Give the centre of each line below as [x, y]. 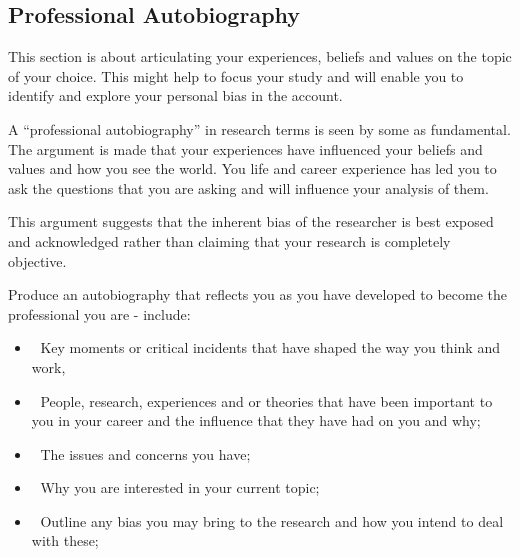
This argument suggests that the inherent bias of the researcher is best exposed [251, 221]
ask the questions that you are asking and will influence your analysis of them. [248, 187]
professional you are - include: [99, 313]
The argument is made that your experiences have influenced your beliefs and [245, 148]
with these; [65, 540]
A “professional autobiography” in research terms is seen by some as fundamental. [259, 128]
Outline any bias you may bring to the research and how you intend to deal [272, 520]
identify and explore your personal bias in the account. [175, 95]
